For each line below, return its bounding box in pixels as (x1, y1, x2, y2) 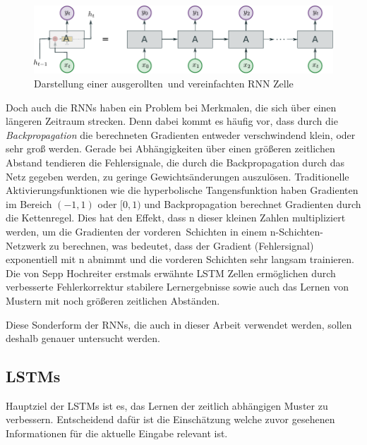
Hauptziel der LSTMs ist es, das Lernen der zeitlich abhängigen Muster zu (6, 398, 328, 413)
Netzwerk (6, 238, 47, 252)
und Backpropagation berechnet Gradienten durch (144, 196, 361, 211)
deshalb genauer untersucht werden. (6, 331, 160, 346)
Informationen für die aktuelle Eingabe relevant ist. (6, 426, 228, 441)
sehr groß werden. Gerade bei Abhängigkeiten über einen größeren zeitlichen (6, 141, 335, 156)
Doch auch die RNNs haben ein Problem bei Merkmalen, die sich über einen (6, 99, 337, 114)
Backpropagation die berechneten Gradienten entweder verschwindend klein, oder (6, 127, 356, 142)
